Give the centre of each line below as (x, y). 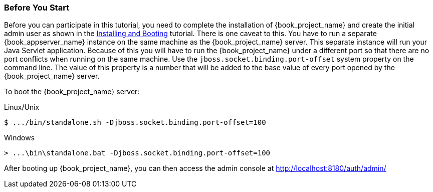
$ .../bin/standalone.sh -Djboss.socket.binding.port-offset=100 (135, 123)
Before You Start (37, 8)
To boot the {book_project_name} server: (72, 92)
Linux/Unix (22, 107)
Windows (20, 138)
